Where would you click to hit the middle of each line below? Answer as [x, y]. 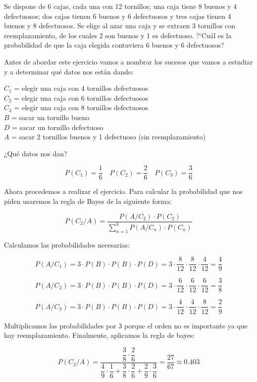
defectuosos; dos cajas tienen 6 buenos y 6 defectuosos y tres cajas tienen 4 [118, 16]
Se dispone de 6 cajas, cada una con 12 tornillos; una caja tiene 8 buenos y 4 [121, 6]
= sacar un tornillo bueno [51, 117]
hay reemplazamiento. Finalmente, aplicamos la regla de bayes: [100, 335]
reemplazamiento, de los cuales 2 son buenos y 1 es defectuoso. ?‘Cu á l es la [118, 35]
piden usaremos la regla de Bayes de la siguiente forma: [88, 201]
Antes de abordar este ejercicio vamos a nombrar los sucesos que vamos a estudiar [128, 61]
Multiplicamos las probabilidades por [60, 325]
